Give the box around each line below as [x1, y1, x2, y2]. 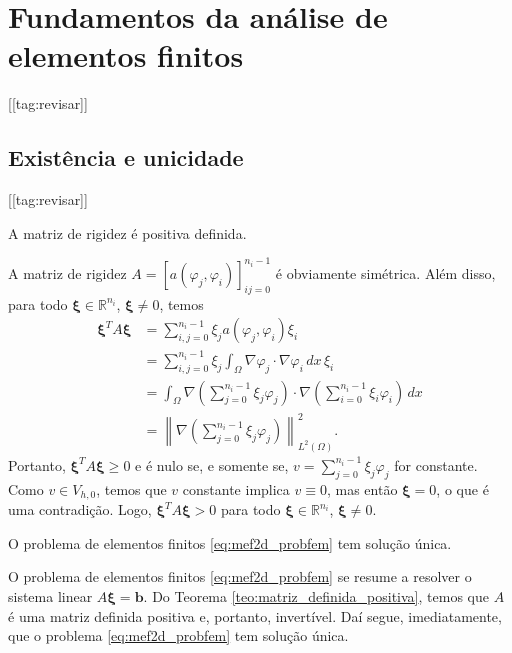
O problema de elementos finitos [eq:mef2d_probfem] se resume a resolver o [8, 566, 472, 587]
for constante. [394, 454, 478, 475]
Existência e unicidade [8, 142, 244, 173]
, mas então [326, 478, 398, 499]
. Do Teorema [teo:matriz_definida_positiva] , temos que [143, 586, 489, 606]
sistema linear [8, 586, 93, 606]
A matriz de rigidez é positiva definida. [8, 222, 247, 243]
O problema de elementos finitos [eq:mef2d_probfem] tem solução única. [8, 532, 452, 553]
